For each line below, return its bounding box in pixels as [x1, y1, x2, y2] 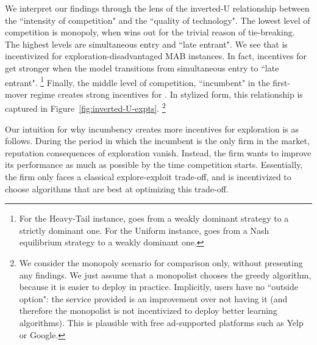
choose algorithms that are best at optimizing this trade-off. [5, 182, 229, 195]
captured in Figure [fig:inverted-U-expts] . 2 [5, 100, 166, 115]
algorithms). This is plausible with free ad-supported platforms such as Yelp [19, 316, 304, 329]
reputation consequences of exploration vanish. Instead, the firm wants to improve [5, 146, 312, 159]
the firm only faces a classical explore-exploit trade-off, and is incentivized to [5, 170, 291, 183]
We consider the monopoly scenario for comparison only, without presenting [19, 256, 303, 269]
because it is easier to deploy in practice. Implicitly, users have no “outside [19, 280, 298, 293]
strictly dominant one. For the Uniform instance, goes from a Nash [19, 223, 269, 236]
